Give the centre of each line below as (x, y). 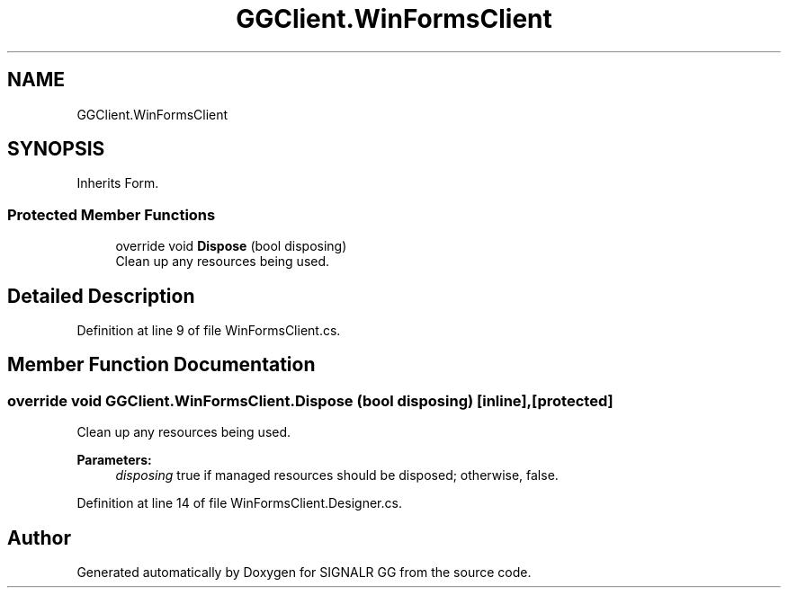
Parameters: (114, 460)
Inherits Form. (118, 183)
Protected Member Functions (112, 214)
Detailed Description (101, 296)
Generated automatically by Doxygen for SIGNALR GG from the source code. (304, 573)
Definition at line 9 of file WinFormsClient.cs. (209, 331)
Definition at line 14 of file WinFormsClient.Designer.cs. (239, 503)
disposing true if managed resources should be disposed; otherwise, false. (337, 475)
